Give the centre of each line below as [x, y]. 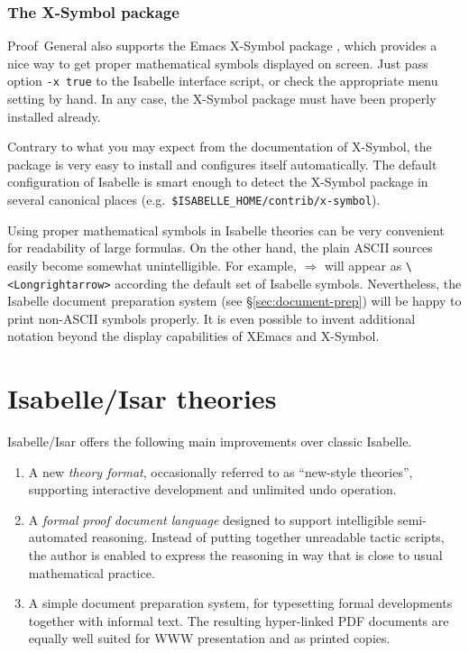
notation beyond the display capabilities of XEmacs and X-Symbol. [193, 336]
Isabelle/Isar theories [142, 398]
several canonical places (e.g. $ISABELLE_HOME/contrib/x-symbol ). [194, 200]
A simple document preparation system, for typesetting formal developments [240, 603]
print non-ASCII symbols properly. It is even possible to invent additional [212, 318]
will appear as [363, 265]
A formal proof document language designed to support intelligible [211, 519]
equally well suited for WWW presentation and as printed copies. [209, 638]
